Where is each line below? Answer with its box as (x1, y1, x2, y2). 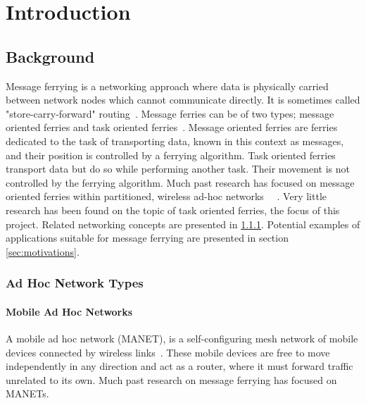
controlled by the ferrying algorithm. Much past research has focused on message (6, 175, 355, 190)
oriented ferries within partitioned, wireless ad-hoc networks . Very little (6, 189, 327, 204)
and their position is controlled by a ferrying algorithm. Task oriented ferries (6, 147, 336, 162)
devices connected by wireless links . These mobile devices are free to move (6, 345, 330, 359)
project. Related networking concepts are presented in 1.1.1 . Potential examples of (6, 216, 360, 231)
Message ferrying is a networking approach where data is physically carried (6, 78, 329, 93)
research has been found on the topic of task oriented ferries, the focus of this (6, 202, 340, 217)
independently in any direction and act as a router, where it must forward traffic (6, 359, 353, 373)
